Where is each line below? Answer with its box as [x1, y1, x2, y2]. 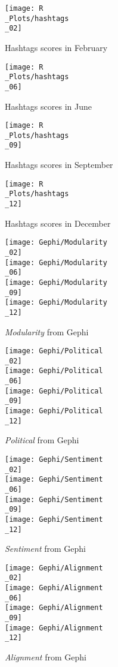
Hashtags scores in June [5, 100, 92, 112]
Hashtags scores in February [5, 41, 108, 53]
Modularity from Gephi [5, 325, 89, 338]
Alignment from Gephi [5, 651, 86, 663]
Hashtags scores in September [5, 158, 113, 171]
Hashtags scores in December [5, 217, 111, 229]
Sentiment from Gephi [5, 542, 86, 555]
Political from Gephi [5, 434, 79, 446]
